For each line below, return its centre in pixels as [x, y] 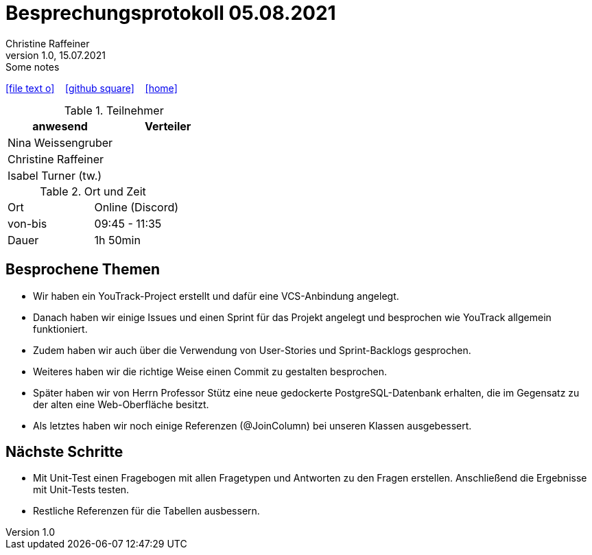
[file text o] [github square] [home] [92, 88]
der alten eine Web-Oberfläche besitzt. [121, 404]
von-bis [27, 223]
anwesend [60, 126]
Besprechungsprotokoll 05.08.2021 [171, 13]
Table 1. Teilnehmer [114, 110]
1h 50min [117, 240]
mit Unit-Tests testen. [81, 490]
